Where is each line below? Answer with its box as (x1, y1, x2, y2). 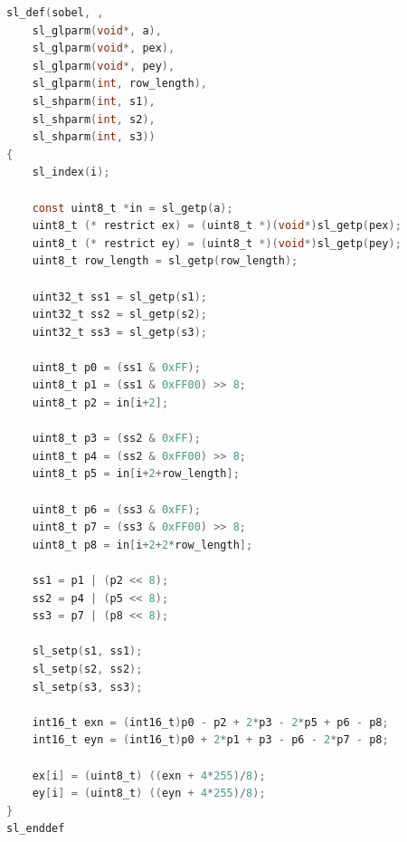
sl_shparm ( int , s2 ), (32, 112, 156, 126)
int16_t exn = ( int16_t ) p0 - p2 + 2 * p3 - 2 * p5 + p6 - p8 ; (32, 715, 389, 729)
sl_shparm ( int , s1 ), (32, 94, 156, 108)
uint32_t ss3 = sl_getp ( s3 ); (32, 325, 207, 339)
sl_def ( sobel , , (6, 6, 104, 19)
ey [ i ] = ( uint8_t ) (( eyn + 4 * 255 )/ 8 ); (32, 787, 266, 800)
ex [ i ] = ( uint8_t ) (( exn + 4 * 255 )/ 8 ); (32, 769, 266, 782)
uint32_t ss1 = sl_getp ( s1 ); (32, 290, 207, 303)
